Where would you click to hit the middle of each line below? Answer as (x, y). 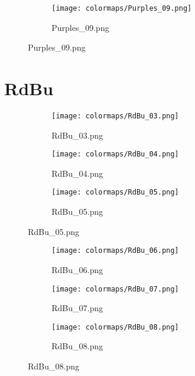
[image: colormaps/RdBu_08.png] (115, 327)
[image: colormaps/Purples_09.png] (122, 8)
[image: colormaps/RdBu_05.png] (115, 192)
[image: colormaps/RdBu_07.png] (115, 289)
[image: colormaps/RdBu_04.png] (115, 154)
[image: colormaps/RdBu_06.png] (115, 251)
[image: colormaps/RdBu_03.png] (115, 116)
